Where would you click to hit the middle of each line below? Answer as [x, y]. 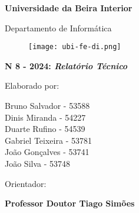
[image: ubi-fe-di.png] [75, 47]
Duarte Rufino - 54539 [45, 129]
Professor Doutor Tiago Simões [70, 203]
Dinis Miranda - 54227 [45, 117]
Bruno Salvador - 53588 [47, 106]
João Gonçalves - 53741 [47, 152]
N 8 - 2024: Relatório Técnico [66, 65]
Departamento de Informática [58, 28]
